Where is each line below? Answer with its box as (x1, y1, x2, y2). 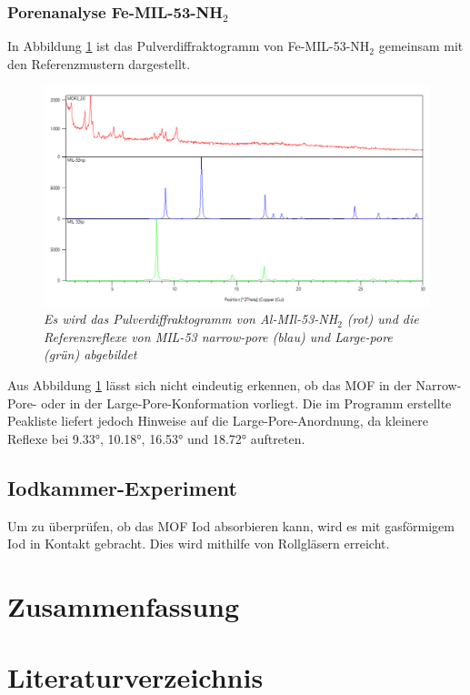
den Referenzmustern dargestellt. (7, 54, 191, 73)
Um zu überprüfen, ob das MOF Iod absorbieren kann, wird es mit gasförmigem (7, 516, 455, 535)
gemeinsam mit (378, 36, 464, 55)
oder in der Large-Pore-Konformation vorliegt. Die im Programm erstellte (41, 393, 452, 412)
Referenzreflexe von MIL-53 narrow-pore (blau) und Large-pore (44, 327, 393, 346)
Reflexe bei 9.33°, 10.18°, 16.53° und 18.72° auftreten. (7, 428, 305, 448)
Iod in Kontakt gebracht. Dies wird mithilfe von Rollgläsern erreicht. (7, 534, 390, 553)
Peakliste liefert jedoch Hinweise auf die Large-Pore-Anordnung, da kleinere (7, 411, 428, 430)
